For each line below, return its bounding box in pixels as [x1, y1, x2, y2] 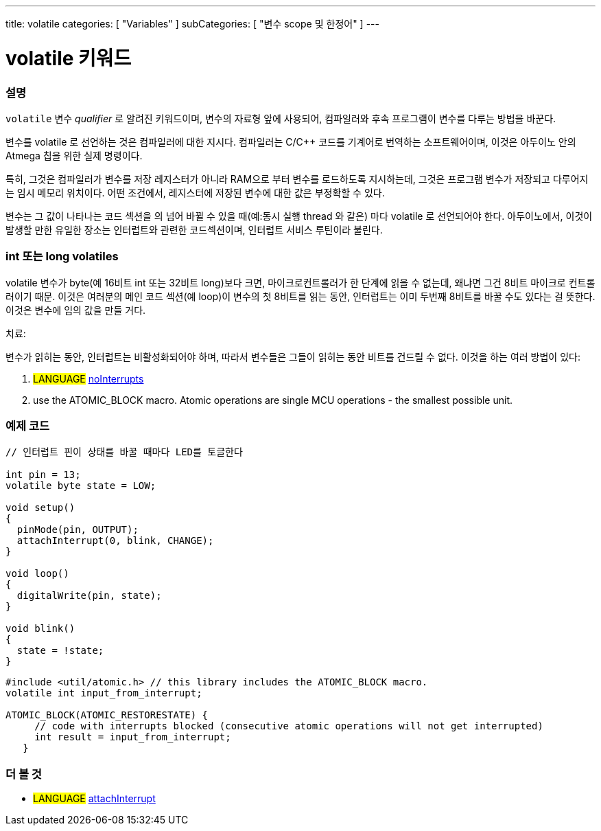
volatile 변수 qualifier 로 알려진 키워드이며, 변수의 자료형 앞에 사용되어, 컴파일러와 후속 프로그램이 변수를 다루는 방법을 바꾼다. [5, 112, 556, 124]
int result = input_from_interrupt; [34, 731, 231, 743]
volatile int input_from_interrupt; [5, 687, 202, 699]
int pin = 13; [5, 469, 81, 481]
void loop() [5, 568, 69, 580]
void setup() [5, 502, 75, 514]
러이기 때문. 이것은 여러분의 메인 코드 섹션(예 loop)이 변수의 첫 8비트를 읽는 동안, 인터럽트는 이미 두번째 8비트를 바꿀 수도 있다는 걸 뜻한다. [5, 290, 596, 302]
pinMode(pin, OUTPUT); [16, 524, 139, 536]
